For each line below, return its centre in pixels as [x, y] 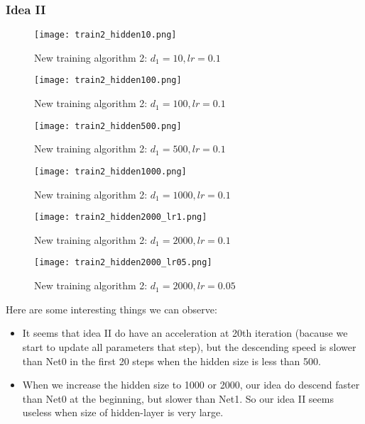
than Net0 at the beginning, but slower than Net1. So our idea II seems [178, 398]
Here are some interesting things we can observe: [111, 309]
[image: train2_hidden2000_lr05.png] [123, 263]
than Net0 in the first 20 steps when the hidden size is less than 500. [171, 361]
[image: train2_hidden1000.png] [110, 171]
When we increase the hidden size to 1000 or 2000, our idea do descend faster [191, 385]
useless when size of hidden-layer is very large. [123, 412]
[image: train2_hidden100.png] [108, 80]
